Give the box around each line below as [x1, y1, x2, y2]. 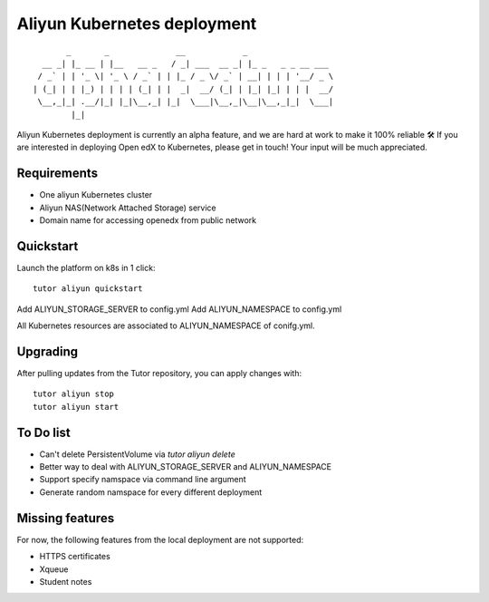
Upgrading [16, 344, 79, 359]
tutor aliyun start [33, 402, 120, 412]
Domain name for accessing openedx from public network [39, 214, 257, 226]
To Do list [16, 424, 72, 440]
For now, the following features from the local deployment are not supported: [16, 534, 304, 545]
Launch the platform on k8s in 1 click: [16, 262, 156, 273]
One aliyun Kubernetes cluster [39, 189, 153, 200]
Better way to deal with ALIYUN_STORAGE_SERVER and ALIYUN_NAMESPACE [39, 461, 332, 472]
